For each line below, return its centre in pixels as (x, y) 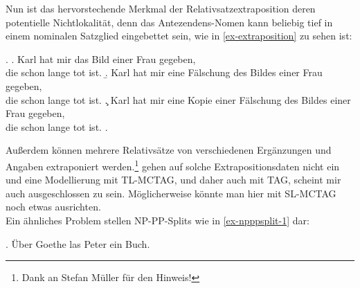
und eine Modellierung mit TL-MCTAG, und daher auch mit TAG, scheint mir (173, 180)
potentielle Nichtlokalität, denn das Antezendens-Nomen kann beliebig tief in (169, 22)
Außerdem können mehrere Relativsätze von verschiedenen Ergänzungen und (169, 150)
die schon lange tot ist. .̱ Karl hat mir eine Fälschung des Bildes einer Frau (164, 72)
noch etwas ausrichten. (53, 207)
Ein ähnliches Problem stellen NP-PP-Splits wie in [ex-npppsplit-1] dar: (157, 220)
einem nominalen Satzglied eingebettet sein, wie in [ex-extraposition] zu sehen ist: (179, 36)
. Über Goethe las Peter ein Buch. (78, 243)
